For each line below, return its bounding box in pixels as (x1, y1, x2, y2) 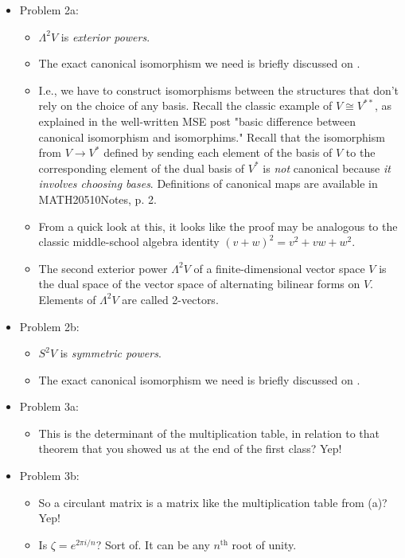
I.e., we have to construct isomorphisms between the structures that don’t (38, 81, 399, 98)
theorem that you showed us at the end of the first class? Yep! (38, 440, 342, 457)
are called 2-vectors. (122, 291, 219, 307)
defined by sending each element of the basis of (103, 144, 333, 161)
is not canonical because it (263, 159, 391, 176)
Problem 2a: (19, 2, 79, 18)
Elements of (38, 291, 96, 307)
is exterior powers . (60, 28, 150, 45)
